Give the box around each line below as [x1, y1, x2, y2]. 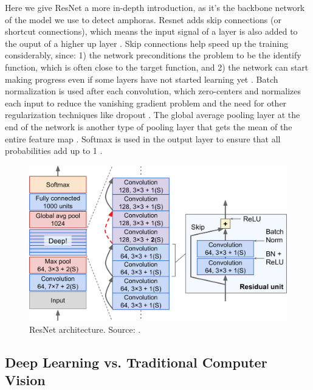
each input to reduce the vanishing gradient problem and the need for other [5, 96, 287, 109]
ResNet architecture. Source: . [29, 322, 141, 335]
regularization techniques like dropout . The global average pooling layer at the [5, 108, 300, 121]
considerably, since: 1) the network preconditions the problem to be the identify [5, 49, 301, 61]
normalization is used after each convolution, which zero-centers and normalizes [5, 85, 301, 97]
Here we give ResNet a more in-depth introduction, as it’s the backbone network [5, 1, 305, 13]
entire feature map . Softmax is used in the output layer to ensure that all [5, 132, 281, 145]
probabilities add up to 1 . [5, 144, 103, 157]
